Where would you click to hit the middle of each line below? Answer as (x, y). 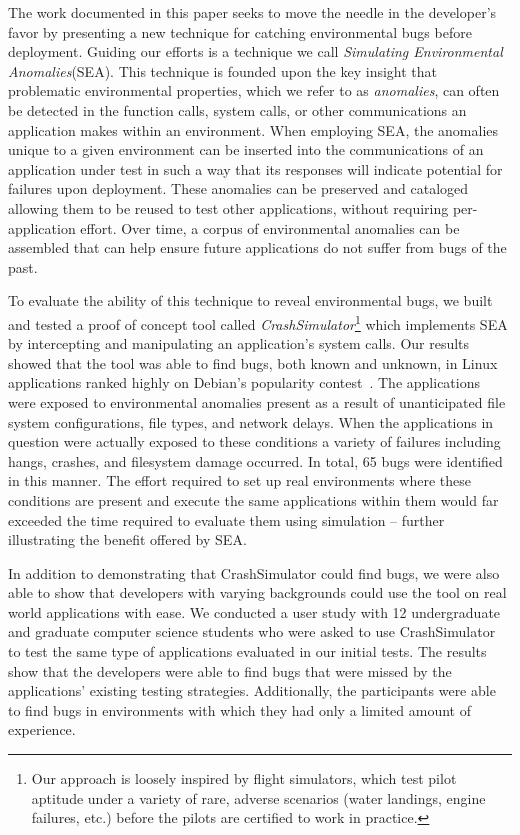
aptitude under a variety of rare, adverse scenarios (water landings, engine (258, 797)
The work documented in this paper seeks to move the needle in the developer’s (252, 12)
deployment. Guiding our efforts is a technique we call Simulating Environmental (255, 51)
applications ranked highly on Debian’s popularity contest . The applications (244, 382)
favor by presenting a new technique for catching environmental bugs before (240, 31)
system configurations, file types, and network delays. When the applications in (251, 421)
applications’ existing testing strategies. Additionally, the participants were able (252, 690)
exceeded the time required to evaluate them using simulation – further (226, 519)
